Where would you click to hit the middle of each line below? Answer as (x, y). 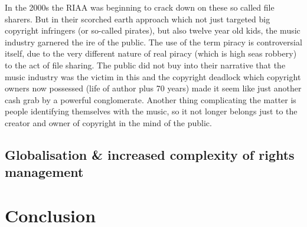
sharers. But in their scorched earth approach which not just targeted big (138, 19)
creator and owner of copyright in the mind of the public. (108, 122)
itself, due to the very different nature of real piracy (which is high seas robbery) (151, 53)
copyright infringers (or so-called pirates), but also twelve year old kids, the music (153, 30)
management (44, 172)
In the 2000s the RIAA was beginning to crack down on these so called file (140, 7)
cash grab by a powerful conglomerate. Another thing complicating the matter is (151, 99)
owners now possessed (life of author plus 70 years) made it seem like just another (153, 88)
